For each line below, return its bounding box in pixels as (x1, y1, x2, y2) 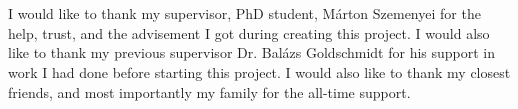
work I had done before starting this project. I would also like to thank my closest (8, 61, 511, 82)
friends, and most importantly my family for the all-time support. (8, 81, 411, 102)
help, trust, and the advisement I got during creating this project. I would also (8, 22, 490, 43)
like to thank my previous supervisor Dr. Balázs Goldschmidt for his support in (8, 42, 496, 63)
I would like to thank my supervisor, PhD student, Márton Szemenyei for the (8, 3, 481, 24)
